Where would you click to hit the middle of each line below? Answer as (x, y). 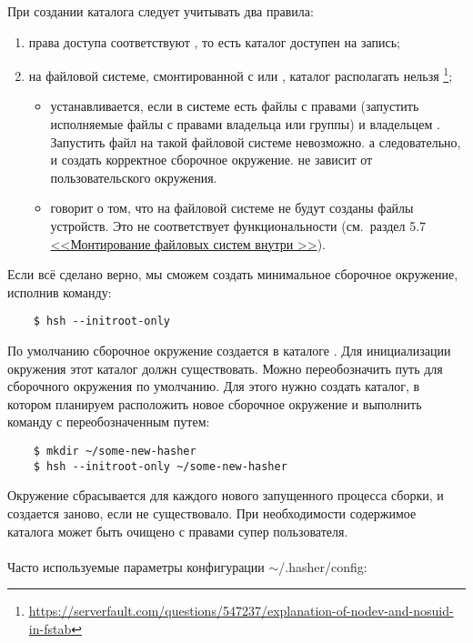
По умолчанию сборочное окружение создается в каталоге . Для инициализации (229, 351)
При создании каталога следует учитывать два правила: (161, 11)
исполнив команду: (60, 291)
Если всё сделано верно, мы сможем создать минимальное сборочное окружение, (233, 274)
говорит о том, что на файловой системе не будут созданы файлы (232, 208)
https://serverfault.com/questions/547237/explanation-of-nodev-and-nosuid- (241, 611)
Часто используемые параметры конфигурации (136, 566)
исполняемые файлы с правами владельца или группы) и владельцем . (245, 124)
